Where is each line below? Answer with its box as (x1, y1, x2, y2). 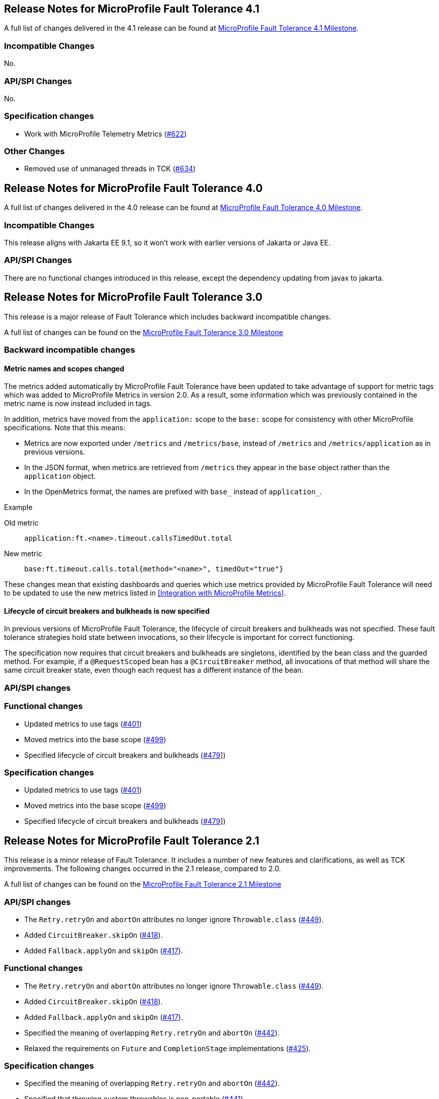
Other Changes (4, 146, 65, 157)
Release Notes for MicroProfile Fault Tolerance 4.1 (4, 3, 260, 15)
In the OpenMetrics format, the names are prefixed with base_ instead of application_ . (24, 487, 322, 496)
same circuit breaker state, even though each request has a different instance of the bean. (4, 666, 304, 675)
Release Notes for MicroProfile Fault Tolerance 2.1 (4, 834, 260, 847)
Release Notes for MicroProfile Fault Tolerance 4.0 (4, 181, 263, 195)
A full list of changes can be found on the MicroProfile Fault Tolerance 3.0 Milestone (4, 328, 283, 337)
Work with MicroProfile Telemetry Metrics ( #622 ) (24, 129, 187, 138)
